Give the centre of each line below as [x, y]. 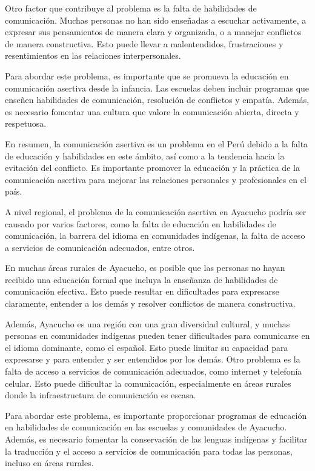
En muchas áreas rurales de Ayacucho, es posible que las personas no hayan [145, 268]
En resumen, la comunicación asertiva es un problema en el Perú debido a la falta [157, 143]
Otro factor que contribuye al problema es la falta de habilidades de [131, 8]
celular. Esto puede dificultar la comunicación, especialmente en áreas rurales [148, 383]
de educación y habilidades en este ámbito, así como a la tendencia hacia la [145, 155]
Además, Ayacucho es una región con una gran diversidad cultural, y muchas [148, 323]
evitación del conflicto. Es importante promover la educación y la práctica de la [152, 168]
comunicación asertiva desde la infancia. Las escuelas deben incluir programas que [157, 88]
